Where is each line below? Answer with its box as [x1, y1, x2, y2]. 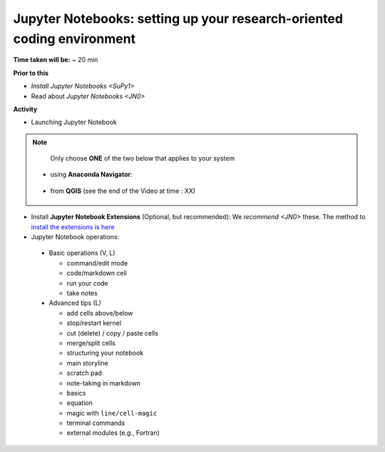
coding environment [13, 31, 135, 46]
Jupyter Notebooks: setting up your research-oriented [13, 11, 344, 26]
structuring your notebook [66, 348, 144, 357]
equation [66, 398, 93, 407]
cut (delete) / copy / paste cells [66, 328, 158, 337]
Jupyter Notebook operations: [31, 233, 120, 241]
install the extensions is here [31, 222, 115, 231]
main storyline [66, 358, 108, 367]
